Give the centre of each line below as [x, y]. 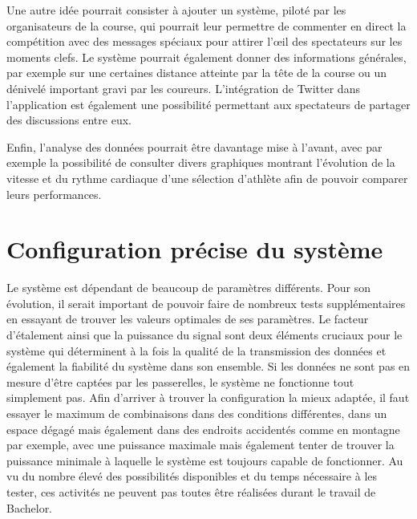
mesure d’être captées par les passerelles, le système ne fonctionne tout [180, 381]
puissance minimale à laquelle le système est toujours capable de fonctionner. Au [205, 460]
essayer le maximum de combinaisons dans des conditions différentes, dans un [197, 413]
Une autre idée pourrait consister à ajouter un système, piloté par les [176, 10]
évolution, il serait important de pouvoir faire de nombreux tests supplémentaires [206, 303]
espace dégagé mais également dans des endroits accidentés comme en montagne [203, 429]
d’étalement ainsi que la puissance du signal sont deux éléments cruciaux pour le [204, 335]
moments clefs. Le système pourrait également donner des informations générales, [206, 57]
